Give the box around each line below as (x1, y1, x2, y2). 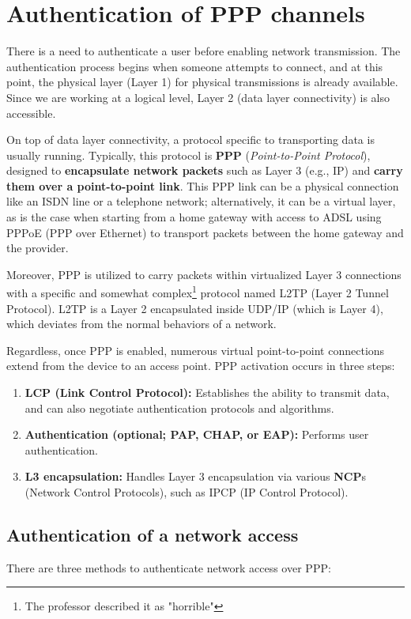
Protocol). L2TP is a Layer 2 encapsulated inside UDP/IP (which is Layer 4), (6, 300, 383, 316)
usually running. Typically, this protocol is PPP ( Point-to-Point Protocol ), (6, 146, 371, 163)
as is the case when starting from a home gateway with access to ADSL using (6, 209, 382, 225)
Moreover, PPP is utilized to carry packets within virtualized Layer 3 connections (6, 266, 402, 282)
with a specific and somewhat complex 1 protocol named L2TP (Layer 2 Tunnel (6, 282, 389, 301)
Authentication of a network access (6, 523, 299, 547)
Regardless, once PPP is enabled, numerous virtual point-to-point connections (6, 342, 385, 358)
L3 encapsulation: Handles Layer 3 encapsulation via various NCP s (25, 468, 366, 485)
